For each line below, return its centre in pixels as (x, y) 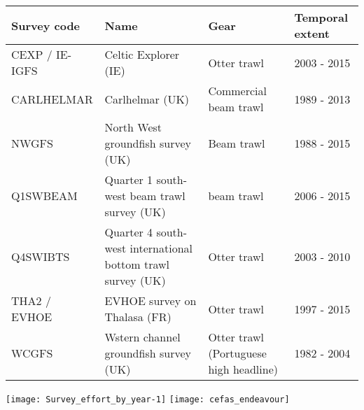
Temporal (321, 17)
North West (133, 127)
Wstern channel (142, 337)
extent (312, 33)
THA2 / (31, 301)
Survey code (46, 25)
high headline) (243, 369)
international (161, 248)
